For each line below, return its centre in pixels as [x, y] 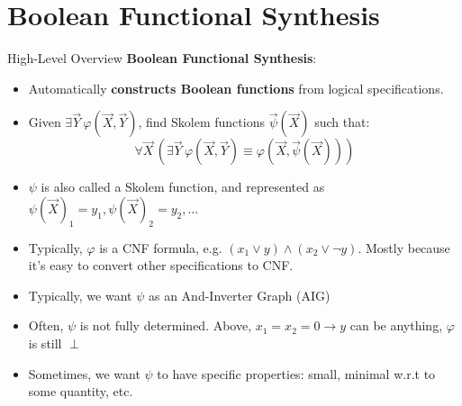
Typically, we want [80, 295]
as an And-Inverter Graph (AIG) [239, 295]
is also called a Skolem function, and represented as [183, 187]
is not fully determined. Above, [166, 325]
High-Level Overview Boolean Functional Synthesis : [162, 58]
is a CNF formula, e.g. [161, 247]
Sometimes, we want [84, 373]
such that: [342, 122]
